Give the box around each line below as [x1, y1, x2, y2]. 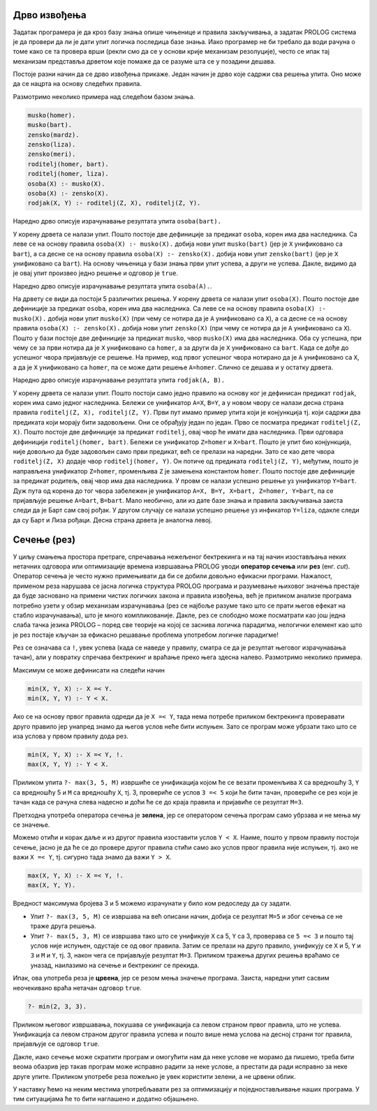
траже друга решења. [30, 922, 96, 930]
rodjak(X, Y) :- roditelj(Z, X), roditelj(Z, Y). [27, 199, 201, 207]
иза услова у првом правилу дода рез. [13, 732, 128, 740]
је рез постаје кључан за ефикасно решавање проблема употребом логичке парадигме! [13, 631, 279, 639]
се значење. [13, 821, 50, 829]
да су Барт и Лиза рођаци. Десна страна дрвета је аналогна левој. [13, 515, 213, 524]
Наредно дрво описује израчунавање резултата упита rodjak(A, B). [13, 376, 226, 384]
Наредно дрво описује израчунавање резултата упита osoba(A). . [13, 281, 212, 290]
